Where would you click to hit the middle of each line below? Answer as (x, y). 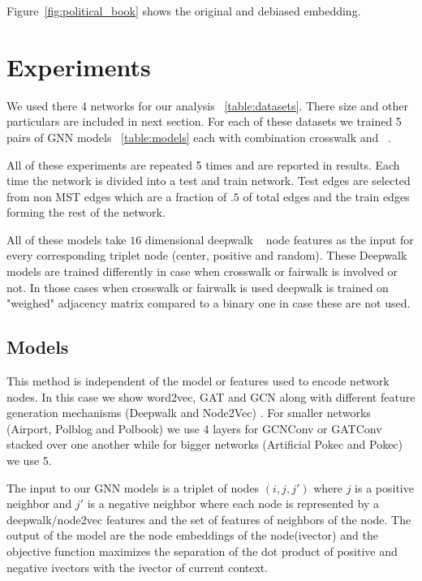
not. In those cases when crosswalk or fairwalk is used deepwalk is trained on (198, 287)
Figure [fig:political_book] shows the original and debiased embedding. (184, 11)
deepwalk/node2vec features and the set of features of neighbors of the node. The (209, 519)
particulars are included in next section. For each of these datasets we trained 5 (204, 121)
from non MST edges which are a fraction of (117, 196)
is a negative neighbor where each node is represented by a (233, 504)
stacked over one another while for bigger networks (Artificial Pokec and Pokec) (205, 444)
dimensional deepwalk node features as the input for (279, 239)
